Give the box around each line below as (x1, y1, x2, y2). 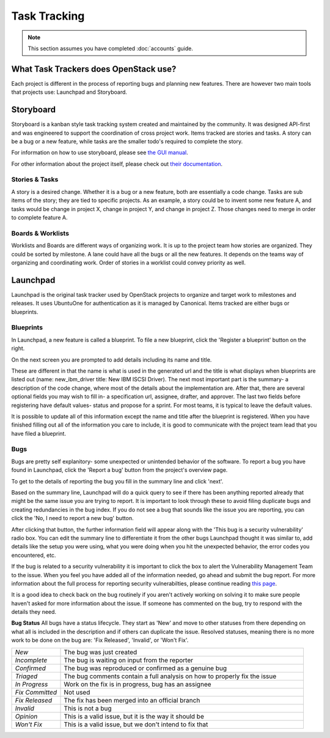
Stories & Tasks (11, 175, 59, 184)
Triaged (15, 672, 38, 680)
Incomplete (15, 655, 48, 664)
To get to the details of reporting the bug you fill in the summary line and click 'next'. (11, 477, 224, 485)
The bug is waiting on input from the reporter (64, 655, 194, 664)
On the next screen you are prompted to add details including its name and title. (11, 356, 212, 363)
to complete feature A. (11, 214, 68, 222)
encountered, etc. (11, 551, 56, 559)
